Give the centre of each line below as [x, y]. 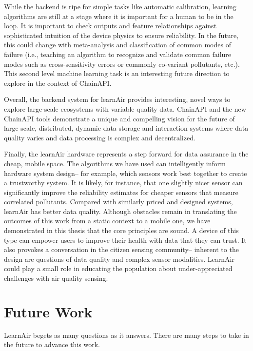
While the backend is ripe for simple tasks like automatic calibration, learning [120, 6]
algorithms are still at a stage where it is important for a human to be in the [119, 16]
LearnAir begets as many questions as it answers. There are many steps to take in [126, 335]
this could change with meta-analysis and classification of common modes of [117, 45]
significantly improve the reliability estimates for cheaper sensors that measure [121, 192]
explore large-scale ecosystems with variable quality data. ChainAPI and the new [125, 108]
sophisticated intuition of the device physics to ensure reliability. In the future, [121, 35]
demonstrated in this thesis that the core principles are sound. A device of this [121, 230]
